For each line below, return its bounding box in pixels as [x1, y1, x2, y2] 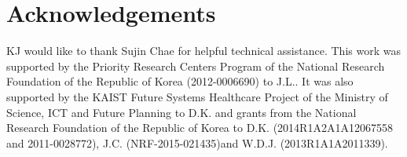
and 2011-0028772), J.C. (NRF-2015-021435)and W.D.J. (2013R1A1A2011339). [6, 134, 388, 151]
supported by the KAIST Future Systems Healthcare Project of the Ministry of [6, 88, 388, 104]
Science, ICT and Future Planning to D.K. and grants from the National [6, 104, 357, 120]
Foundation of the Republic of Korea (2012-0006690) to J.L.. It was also [6, 73, 354, 89]
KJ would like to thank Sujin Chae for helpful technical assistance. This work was [6, 42, 401, 59]
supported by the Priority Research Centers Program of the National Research [6, 57, 385, 74]
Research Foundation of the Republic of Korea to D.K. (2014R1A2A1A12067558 [6, 119, 393, 136]
